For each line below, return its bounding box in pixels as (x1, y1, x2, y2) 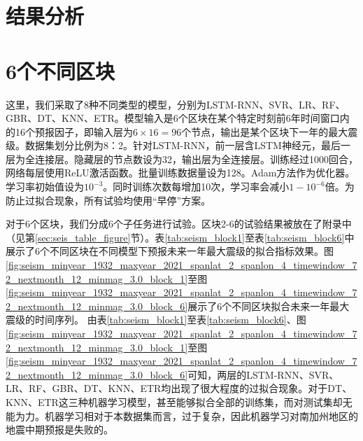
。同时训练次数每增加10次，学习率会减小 (103, 179, 290, 194)
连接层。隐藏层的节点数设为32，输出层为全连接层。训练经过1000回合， (34, 151, 358, 166)
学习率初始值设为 (6, 179, 84, 194)
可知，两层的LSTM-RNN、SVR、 (187, 367, 339, 381)
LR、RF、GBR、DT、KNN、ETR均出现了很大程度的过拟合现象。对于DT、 (6, 381, 353, 395)
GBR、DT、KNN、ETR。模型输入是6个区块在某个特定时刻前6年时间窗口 (6, 111, 340, 125)
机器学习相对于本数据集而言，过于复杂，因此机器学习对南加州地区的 (44, 408, 358, 423)
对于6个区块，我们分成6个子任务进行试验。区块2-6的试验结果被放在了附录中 (6, 216, 352, 231)
